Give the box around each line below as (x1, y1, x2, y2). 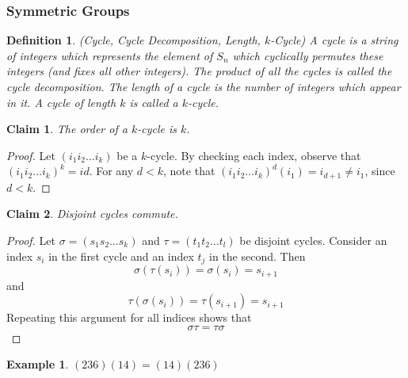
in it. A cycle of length (6, 94, 116, 110)
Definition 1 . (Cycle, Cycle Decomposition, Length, (6, 32, 261, 48)
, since (364, 162, 395, 179)
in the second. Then (209, 247, 306, 264)
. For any (89, 162, 134, 179)
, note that (163, 162, 215, 179)
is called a (129, 94, 178, 110)
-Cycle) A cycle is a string (270, 32, 398, 48)
